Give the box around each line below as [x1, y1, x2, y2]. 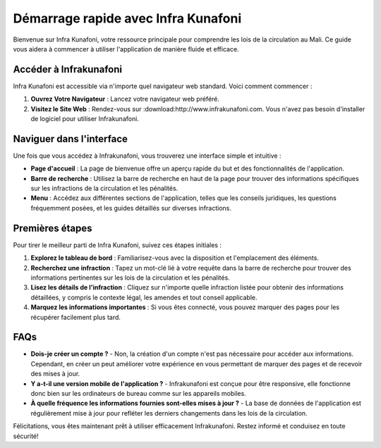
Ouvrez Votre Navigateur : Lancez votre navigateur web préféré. [30, 95, 220, 104]
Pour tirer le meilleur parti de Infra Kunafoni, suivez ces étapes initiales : [13, 240, 222, 249]
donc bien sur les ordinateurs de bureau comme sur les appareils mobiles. [30, 389, 246, 397]
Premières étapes [13, 222, 92, 234]
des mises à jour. [30, 370, 80, 378]
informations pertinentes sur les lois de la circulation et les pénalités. [30, 273, 231, 282]
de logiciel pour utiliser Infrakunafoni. [30, 115, 139, 123]
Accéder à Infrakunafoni [13, 63, 123, 75]
